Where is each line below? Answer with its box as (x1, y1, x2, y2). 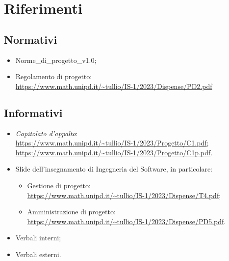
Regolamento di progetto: (15, 71, 92, 82)
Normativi (4, 31, 57, 47)
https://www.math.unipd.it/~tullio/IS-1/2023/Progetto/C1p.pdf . (15, 147, 213, 157)
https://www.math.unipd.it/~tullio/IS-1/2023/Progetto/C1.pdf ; (15, 138, 209, 148)
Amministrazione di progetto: (27, 206, 116, 217)
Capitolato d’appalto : (15, 128, 78, 138)
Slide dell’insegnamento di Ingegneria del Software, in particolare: (15, 164, 213, 174)
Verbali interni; (15, 232, 61, 243)
